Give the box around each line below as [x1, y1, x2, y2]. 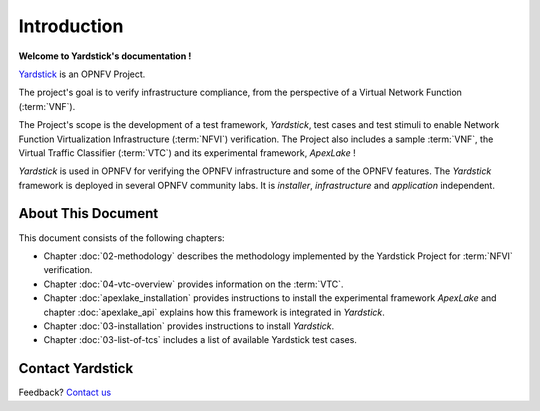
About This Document [18, 205, 159, 222]
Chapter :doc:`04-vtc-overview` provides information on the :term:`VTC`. [43, 278, 344, 290]
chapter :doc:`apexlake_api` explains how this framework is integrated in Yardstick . [43, 306, 385, 318]
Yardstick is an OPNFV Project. [18, 68, 146, 80]
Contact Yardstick [18, 360, 134, 377]
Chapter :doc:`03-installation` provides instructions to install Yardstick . [43, 320, 335, 332]
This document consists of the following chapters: [18, 231, 225, 244]
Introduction [18, 15, 124, 37]
